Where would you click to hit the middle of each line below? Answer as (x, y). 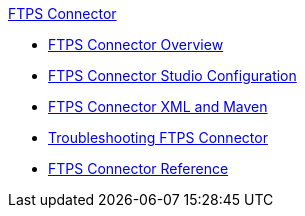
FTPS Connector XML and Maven (158, 106)
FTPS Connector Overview (136, 44)
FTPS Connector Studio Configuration (172, 75)
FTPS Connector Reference (138, 168)
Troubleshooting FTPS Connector (158, 137)
